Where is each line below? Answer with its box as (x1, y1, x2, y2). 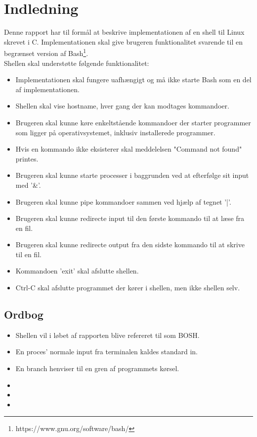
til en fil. (15, 249, 42, 259)
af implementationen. (15, 84, 80, 94)
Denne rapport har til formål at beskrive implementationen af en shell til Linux (4, 27, 245, 37)
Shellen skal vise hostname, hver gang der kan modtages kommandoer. (15, 101, 229, 111)
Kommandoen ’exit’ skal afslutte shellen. (15, 266, 139, 276)
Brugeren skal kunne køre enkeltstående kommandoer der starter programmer (15, 117, 251, 127)
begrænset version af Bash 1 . (4, 47, 88, 58)
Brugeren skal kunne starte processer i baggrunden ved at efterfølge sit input (15, 170, 249, 180)
